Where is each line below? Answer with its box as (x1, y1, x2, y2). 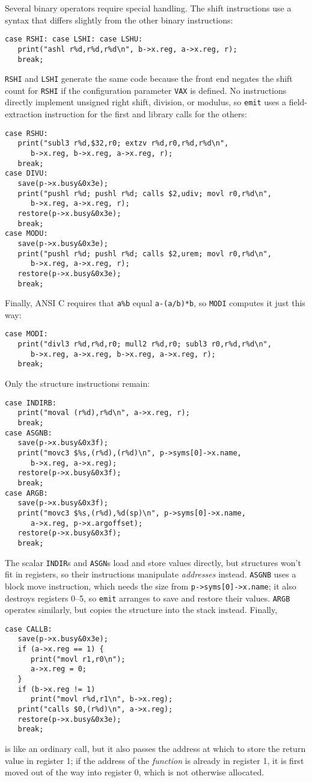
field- (289, 96, 307, 108)
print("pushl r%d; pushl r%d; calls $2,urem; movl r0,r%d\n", (17, 249, 272, 258)
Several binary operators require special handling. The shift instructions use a (5, 2, 292, 14)
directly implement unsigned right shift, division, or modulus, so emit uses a (5, 96, 286, 108)
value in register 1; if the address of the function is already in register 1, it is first (5, 754, 304, 766)
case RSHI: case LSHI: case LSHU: (5, 35, 143, 44)
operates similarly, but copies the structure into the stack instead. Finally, (5, 603, 278, 616)
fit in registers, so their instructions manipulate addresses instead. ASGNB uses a (5, 568, 296, 580)
